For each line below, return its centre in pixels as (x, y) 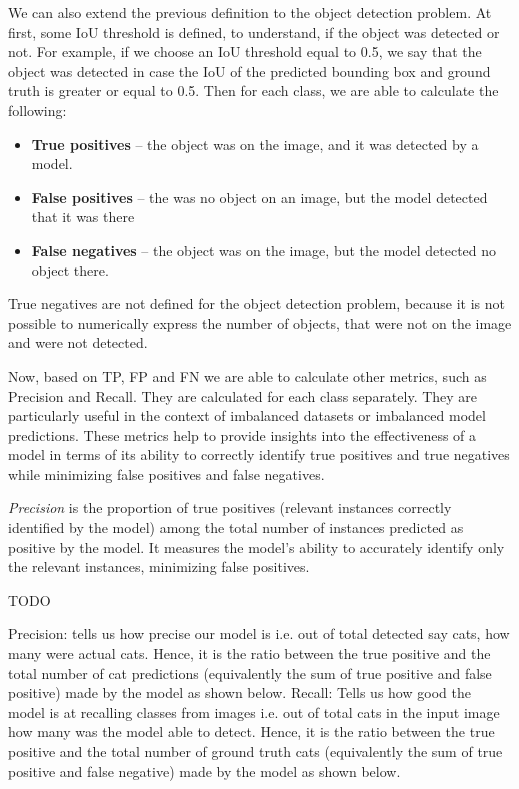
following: (37, 109)
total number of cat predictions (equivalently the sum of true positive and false (250, 672)
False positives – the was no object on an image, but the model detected (259, 196)
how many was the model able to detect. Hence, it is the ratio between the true (251, 731)
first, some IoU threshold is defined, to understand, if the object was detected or (254, 31)
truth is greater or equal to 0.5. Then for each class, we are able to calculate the (253, 90)
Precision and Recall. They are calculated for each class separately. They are (243, 395)
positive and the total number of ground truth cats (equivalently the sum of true (255, 751)
